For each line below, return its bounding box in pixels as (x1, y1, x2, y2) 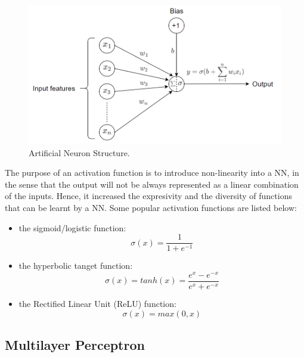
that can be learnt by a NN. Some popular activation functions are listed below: (5, 201, 297, 213)
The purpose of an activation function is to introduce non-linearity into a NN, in (5, 166, 299, 179)
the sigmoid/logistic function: (18, 221, 126, 234)
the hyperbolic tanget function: (18, 259, 133, 272)
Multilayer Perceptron (5, 335, 145, 353)
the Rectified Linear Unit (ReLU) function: (18, 297, 176, 309)
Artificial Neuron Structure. (29, 146, 130, 159)
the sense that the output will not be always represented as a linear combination (5, 178, 299, 190)
